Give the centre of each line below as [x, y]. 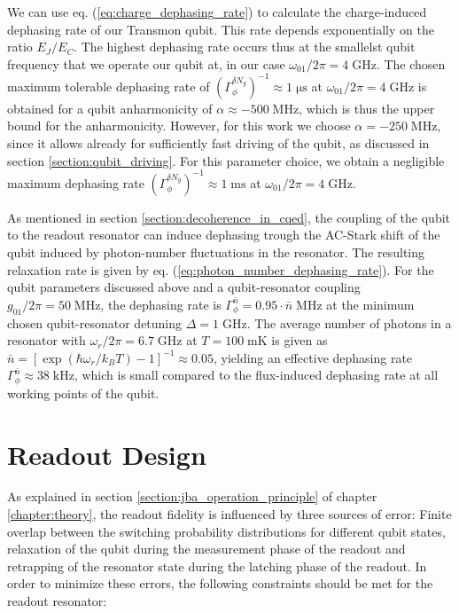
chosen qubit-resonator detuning [95, 322]
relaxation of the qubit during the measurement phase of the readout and [206, 549]
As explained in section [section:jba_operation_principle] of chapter [192, 496]
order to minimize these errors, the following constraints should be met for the [220, 583]
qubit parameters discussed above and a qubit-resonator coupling [184, 287]
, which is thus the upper [367, 108]
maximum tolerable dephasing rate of [109, 86]
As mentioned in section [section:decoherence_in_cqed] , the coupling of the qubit [229, 217]
